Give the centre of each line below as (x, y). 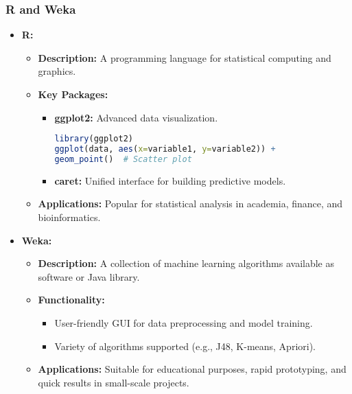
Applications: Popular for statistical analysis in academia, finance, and (190, 204)
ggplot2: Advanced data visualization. (136, 117)
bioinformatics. (69, 217)
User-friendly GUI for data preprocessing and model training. (184, 322)
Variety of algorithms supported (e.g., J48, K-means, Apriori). (185, 346)
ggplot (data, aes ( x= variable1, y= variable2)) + (165, 149)
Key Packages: (73, 94)
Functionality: (71, 300)
